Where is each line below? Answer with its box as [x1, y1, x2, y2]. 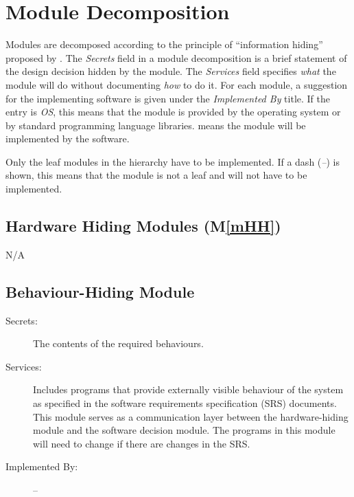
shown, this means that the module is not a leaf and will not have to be [5, 168, 307, 182]
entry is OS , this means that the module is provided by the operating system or [5, 104, 341, 119]
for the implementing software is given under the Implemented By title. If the [5, 91, 330, 105]
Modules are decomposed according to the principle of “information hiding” [5, 37, 323, 52]
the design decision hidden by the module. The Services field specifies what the [5, 64, 336, 78]
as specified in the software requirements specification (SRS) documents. [33, 396, 337, 410]
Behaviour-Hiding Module [5, 280, 195, 302]
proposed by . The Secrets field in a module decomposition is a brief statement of [5, 50, 347, 65]
